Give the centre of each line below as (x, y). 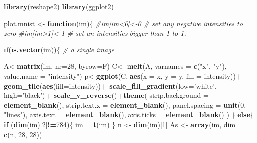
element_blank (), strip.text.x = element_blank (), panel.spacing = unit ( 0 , (125, 105)
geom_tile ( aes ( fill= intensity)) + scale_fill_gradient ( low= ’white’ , (110, 85)
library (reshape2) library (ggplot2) (59, 6)
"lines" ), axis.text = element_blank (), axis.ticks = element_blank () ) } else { (129, 115)
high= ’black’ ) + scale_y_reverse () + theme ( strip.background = (106, 95)
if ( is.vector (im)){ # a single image (59, 49)
